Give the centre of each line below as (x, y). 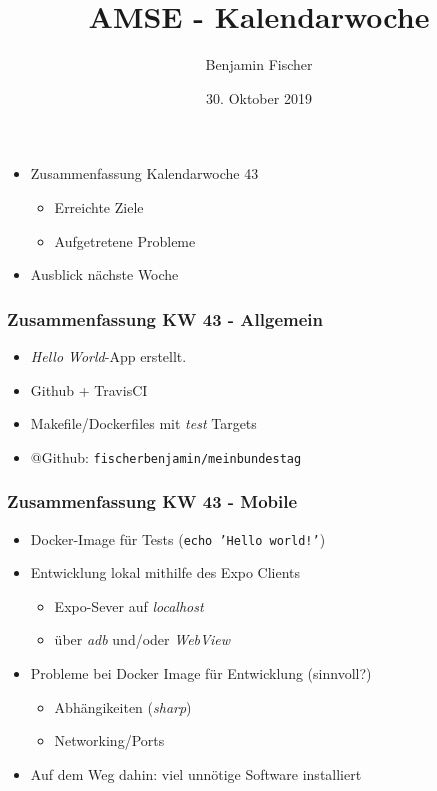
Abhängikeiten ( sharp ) (123, 706)
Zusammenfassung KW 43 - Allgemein (165, 318)
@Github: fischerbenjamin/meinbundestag (166, 456)
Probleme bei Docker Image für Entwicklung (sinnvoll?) (201, 673)
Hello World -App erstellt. (108, 355)
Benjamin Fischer (259, 64)
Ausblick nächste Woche (104, 274)
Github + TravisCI (89, 389)
